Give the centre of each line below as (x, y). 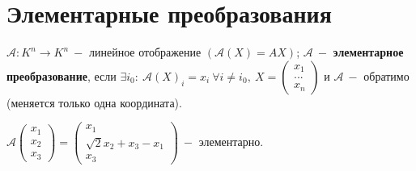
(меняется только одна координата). (94, 102)
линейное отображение (145, 52)
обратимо (386, 75)
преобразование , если (62, 75)
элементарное (368, 52)
